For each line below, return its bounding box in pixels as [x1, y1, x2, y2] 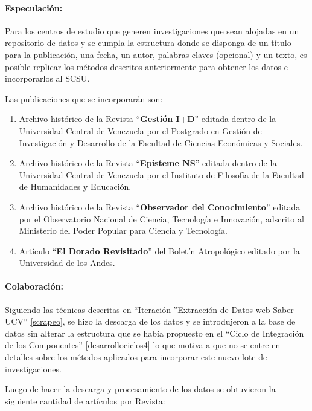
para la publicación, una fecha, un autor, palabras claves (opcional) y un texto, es [5, 48, 307, 60]
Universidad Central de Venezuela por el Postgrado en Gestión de [19, 124, 262, 137]
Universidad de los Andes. [19, 256, 115, 269]
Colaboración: [5, 280, 63, 293]
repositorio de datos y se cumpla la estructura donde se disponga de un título [5, 36, 291, 49]
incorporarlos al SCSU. [5, 72, 90, 85]
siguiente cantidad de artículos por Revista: [5, 394, 165, 407]
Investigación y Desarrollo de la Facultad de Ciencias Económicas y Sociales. [19, 136, 303, 149]
